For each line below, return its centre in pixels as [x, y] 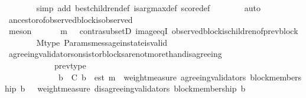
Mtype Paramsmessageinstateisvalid [102, 42]
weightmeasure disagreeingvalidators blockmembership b [141, 88]
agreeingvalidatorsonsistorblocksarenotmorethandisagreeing [115, 54]
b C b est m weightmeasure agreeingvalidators [152, 77]
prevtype [70, 65]
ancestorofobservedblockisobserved [71, 19]
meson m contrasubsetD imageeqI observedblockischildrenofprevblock [153, 31]
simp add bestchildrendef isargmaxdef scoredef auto [148, 8]
